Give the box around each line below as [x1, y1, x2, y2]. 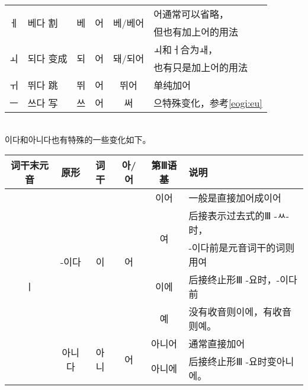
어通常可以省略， [153, 7, 229, 21]
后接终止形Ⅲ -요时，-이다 [188, 273, 297, 287]
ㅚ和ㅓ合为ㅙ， [153, 43, 218, 56]
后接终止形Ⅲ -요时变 [188, 354, 277, 369]
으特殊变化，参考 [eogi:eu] [153, 96, 262, 110]
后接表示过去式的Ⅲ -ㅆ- [188, 209, 290, 223]
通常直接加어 [188, 337, 245, 351]
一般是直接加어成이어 [188, 191, 281, 205]
